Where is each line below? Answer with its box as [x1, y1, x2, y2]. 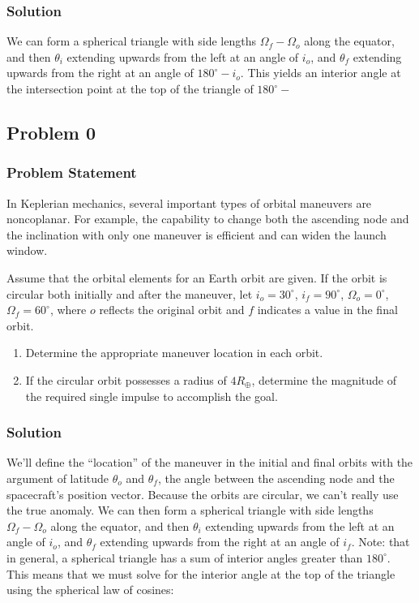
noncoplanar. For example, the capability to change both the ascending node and [6, 210, 409, 227]
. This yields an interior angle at [240, 64, 401, 81]
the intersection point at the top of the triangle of [6, 80, 254, 97]
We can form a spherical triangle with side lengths [6, 32, 256, 50]
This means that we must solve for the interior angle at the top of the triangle [6, 565, 395, 582]
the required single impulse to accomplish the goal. [25, 387, 278, 404]
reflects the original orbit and [99, 301, 245, 318]
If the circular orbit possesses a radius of [25, 371, 227, 388]
